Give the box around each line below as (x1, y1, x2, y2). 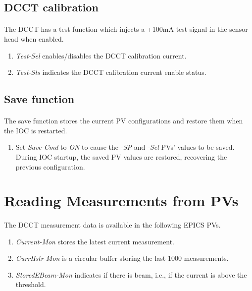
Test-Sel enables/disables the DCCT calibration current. (15, 50, 187, 60)
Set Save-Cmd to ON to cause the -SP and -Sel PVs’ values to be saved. (15, 142, 235, 152)
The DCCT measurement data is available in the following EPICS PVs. (4, 220, 221, 230)
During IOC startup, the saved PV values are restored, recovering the (15, 151, 227, 162)
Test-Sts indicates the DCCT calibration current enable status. (15, 67, 206, 77)
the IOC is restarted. (4, 125, 67, 135)
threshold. (15, 279, 46, 290)
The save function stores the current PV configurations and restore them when (4, 116, 243, 126)
